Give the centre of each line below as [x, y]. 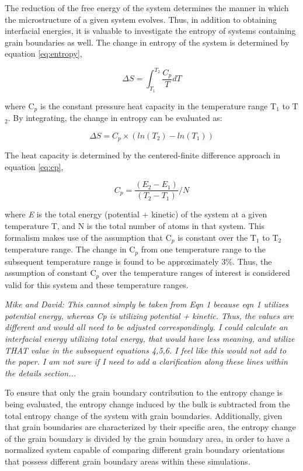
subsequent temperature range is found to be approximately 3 [115, 261]
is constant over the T [217, 237]
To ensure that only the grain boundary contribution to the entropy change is [144, 392]
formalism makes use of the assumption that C [88, 237]
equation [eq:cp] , [34, 166]
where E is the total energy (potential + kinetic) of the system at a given [136, 214]
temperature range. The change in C [70, 249]
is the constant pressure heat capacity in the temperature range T [158, 105]
